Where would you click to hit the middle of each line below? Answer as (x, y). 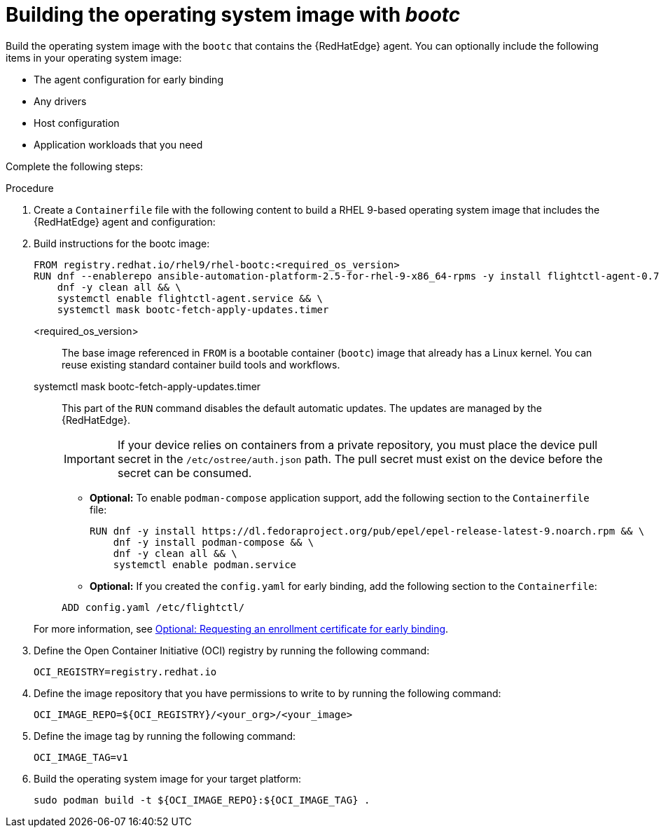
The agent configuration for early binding (128, 79)
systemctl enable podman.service (205, 564)
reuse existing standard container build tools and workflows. (201, 364)
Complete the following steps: (75, 166)
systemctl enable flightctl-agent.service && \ (190, 298)
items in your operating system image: (94, 57)
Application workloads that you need (118, 144)
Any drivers (60, 101)
